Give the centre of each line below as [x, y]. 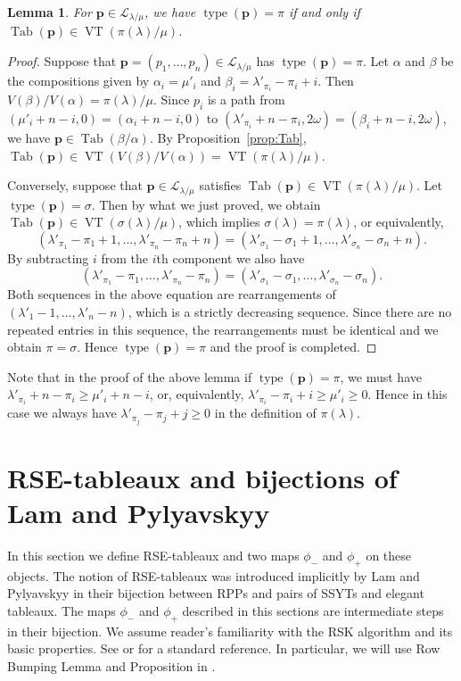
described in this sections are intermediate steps [313, 610]
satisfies [220, 185]
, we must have [381, 376]
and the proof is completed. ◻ [293, 347]
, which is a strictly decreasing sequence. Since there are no [290, 311]
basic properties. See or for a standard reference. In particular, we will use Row [224, 648]
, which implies [219, 222]
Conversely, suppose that [75, 185]
